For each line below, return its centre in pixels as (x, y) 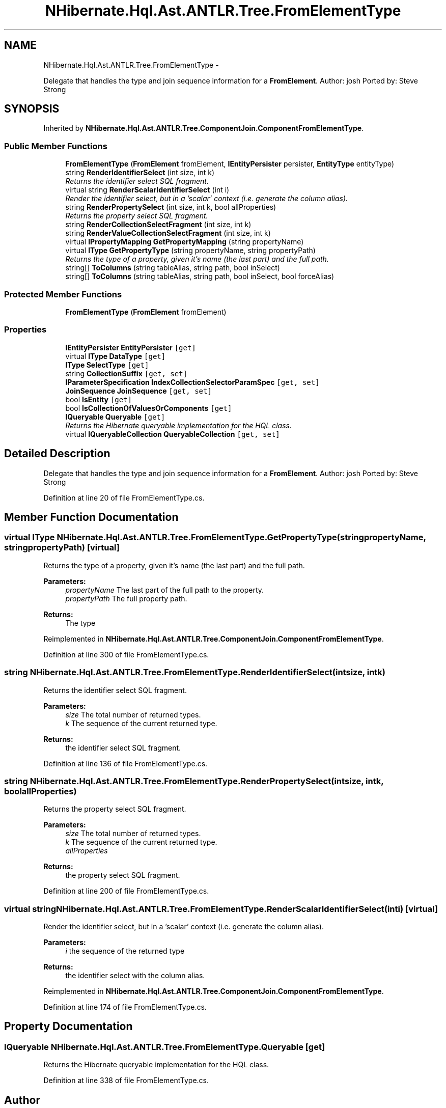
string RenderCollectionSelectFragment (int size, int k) (158, 225)
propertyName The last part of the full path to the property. (165, 590)
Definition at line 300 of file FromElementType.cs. (126, 654)
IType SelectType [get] (107, 365)
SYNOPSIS (32, 109)
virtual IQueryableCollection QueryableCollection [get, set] (173, 434)
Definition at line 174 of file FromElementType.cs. (125, 1007)
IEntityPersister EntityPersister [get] (131, 347)
